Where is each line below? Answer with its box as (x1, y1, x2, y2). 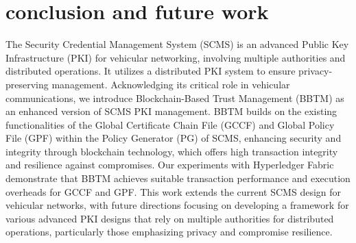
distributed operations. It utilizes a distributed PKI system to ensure (5, 64, 296, 78)
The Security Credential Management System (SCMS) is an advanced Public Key (5, 37, 349, 51)
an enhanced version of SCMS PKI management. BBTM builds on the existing (5, 104, 337, 118)
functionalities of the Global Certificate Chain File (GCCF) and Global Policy (5, 117, 335, 131)
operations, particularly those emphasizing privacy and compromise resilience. (5, 225, 333, 239)
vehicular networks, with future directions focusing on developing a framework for (5, 198, 349, 212)
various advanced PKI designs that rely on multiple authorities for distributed (5, 211, 334, 225)
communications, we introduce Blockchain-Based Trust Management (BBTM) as (5, 90, 344, 105)
